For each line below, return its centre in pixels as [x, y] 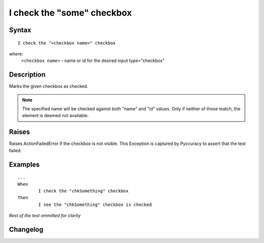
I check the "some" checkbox [70, 13]
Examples [24, 164]
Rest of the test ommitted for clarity [45, 216]
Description [27, 75]
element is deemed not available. [55, 116]
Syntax [20, 30]
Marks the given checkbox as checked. [49, 86]
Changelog [26, 229]
